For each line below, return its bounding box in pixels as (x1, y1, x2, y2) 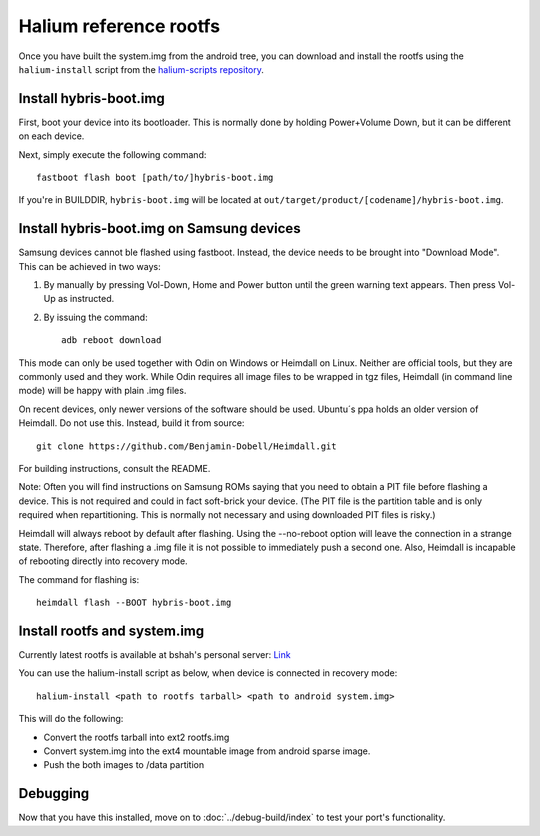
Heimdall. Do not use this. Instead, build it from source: (18, 417, 245, 429)
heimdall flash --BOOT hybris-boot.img (36, 597, 232, 609)
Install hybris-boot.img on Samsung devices (18, 220, 301, 237)
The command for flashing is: (18, 573, 140, 585)
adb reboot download (61, 335, 162, 346)
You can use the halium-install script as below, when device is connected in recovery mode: (18, 667, 398, 679)
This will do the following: (18, 713, 124, 725)
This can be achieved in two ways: (18, 260, 161, 272)
